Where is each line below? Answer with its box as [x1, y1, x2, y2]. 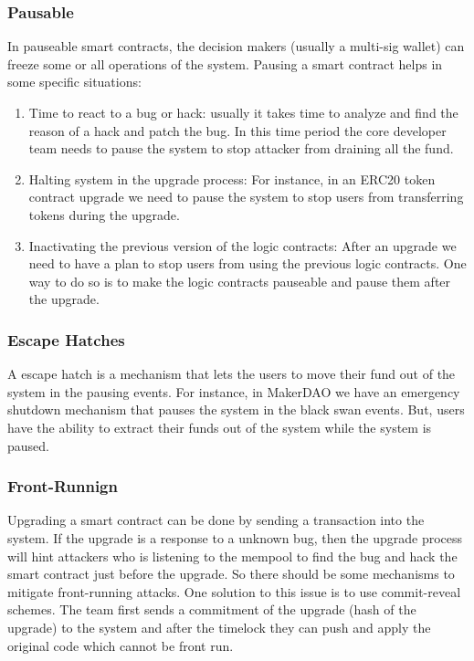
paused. [7, 435, 49, 455]
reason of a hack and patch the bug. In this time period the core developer [28, 121, 447, 140]
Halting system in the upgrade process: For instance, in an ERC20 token [28, 169, 436, 188]
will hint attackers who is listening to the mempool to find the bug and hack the [7, 546, 458, 565]
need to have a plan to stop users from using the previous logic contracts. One [28, 254, 467, 273]
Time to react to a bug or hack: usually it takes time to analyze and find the [28, 103, 458, 121]
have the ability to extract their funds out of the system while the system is [7, 417, 432, 436]
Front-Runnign [7, 475, 118, 498]
